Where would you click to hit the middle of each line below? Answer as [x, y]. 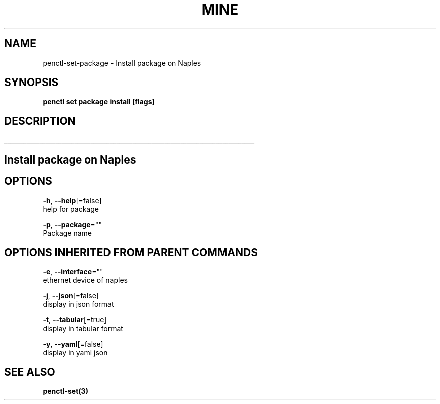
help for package [71, 209]
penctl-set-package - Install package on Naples [122, 63]
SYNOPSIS [31, 83]
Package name [67, 233]
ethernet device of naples [85, 280]
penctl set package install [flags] [99, 102]
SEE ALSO [30, 372]
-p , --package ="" [72, 224]
